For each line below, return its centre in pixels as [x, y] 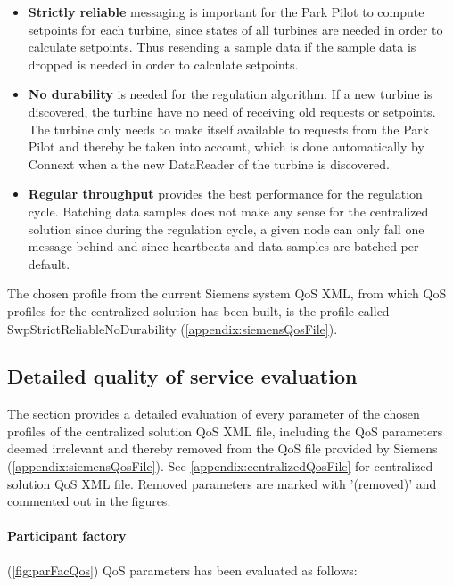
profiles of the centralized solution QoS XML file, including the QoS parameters [225, 431]
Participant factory [67, 536]
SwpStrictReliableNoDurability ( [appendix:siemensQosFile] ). [173, 328]
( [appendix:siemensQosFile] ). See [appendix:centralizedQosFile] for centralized [220, 466]
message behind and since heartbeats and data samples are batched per [223, 246]
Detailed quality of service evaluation [182, 376]
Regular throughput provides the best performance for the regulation [225, 194]
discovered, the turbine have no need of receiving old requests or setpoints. [232, 111]
